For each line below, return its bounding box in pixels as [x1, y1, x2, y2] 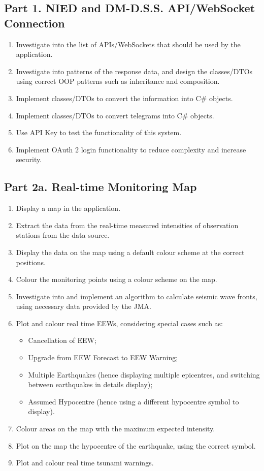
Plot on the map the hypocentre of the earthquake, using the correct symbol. [16, 440, 256, 451]
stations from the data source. [16, 230, 110, 240]
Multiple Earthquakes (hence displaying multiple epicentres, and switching [28, 369, 260, 380]
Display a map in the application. [16, 203, 121, 213]
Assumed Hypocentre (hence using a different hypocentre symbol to [28, 396, 239, 406]
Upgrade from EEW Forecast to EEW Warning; [28, 352, 178, 363]
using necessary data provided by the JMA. [16, 301, 151, 311]
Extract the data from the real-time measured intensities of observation [16, 219, 239, 230]
